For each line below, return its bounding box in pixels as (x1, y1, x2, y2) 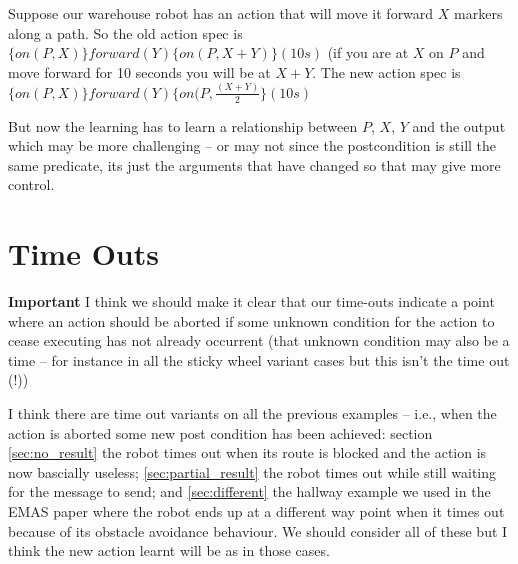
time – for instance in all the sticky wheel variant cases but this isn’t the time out (8, 349, 510, 370)
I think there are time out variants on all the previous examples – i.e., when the (8, 402, 497, 423)
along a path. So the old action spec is (8, 22, 243, 43)
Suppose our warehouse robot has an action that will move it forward (8, 3, 434, 23)
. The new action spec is (312, 61, 461, 82)
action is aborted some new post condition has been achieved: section (8, 422, 433, 443)
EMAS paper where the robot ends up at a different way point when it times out (8, 500, 505, 521)
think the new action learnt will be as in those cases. (8, 540, 330, 561)
